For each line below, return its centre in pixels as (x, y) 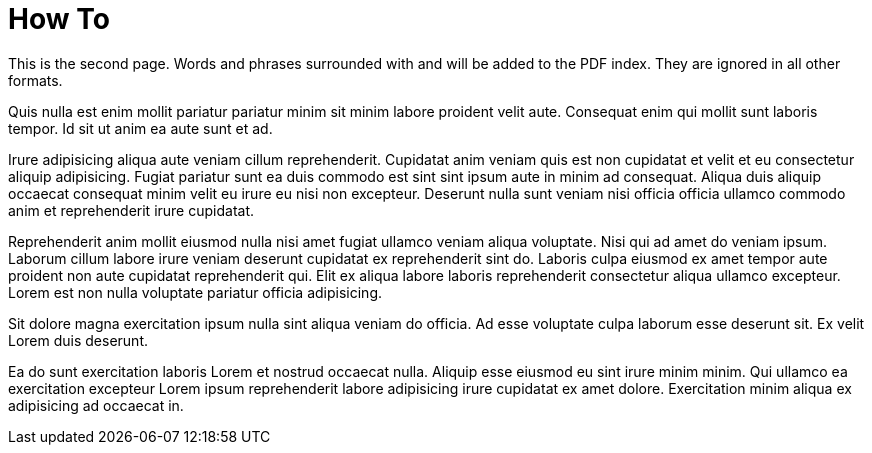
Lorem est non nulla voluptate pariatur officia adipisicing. (195, 292)
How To (59, 19)
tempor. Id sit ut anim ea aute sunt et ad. (140, 128)
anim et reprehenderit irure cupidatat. (131, 210)
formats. (35, 80)
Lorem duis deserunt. (78, 340)
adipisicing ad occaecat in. (96, 405)
